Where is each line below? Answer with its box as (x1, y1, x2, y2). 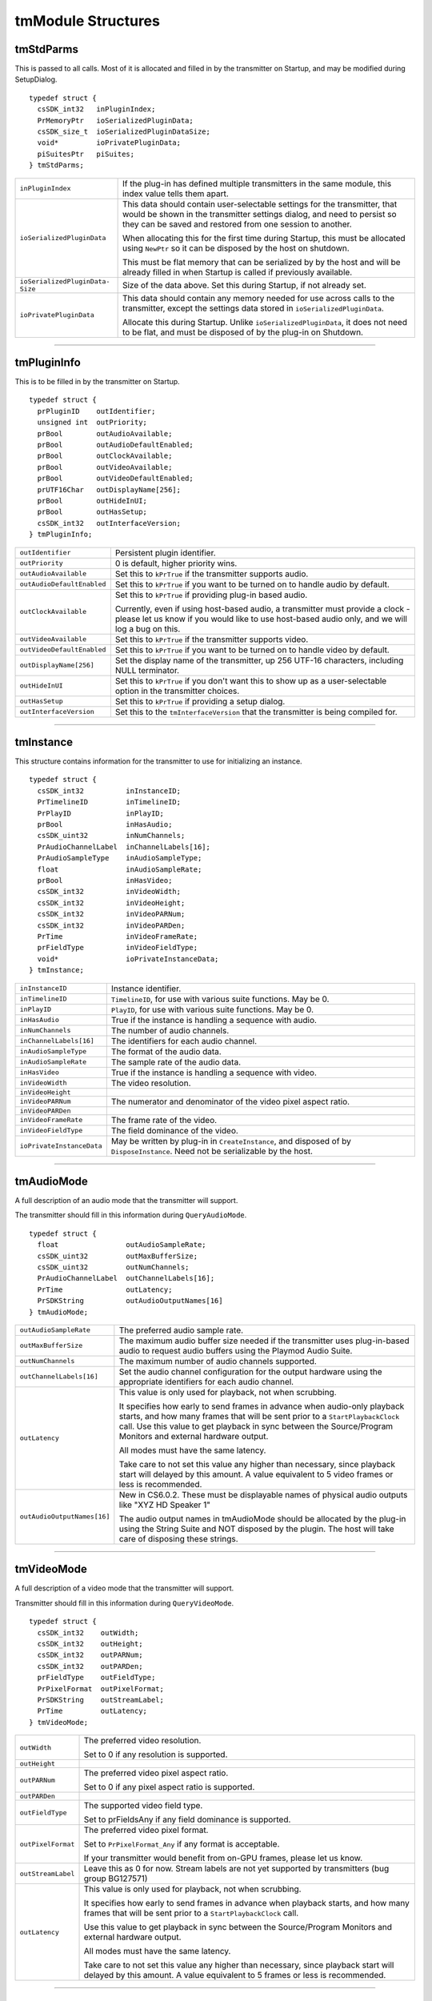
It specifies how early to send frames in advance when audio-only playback (118, 1401, 405, 1412)
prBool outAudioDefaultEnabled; (37, 440, 194, 450)
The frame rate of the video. (110, 1114, 218, 1125)
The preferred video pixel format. (83, 1825, 209, 1836)
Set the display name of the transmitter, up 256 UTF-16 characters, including (114, 655, 404, 666)
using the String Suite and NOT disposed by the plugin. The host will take (118, 1523, 395, 1534)
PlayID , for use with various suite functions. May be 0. (110, 1004, 314, 1015)
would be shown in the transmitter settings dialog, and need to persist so (122, 208, 397, 219)
